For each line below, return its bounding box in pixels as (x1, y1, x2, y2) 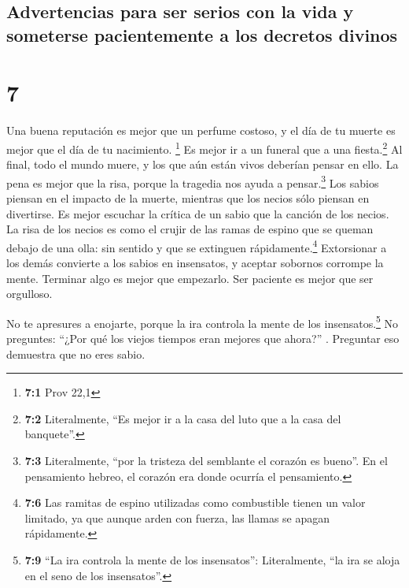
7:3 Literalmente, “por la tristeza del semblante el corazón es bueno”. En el (24, 452, 388, 469)
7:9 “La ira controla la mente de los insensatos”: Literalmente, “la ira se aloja (24, 551, 400, 568)
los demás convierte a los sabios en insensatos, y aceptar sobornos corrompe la (6, 255, 384, 271)
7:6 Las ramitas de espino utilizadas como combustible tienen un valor (24, 494, 366, 511)
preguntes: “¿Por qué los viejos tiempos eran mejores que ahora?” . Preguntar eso (6, 330, 400, 347)
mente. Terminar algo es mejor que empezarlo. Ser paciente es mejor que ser (6, 270, 374, 286)
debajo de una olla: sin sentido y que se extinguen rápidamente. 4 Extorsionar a (6, 236, 387, 255)
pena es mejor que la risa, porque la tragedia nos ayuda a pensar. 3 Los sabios (6, 172, 379, 191)
